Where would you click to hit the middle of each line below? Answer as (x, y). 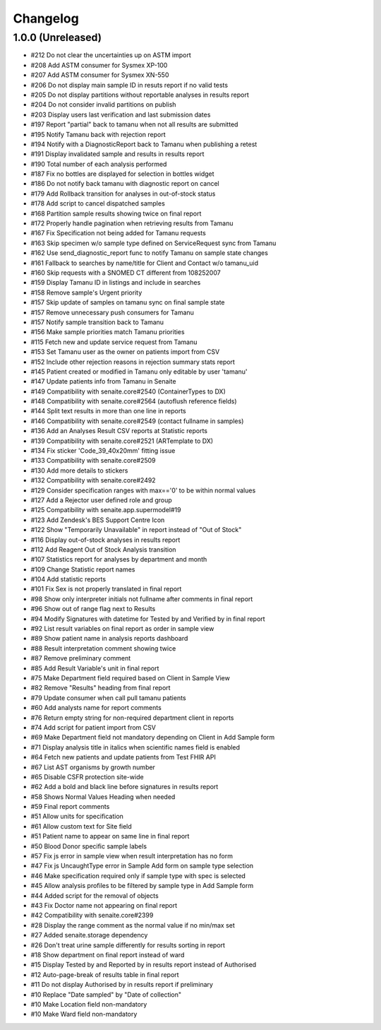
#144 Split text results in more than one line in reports (108, 411)
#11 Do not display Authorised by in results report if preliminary (122, 985)
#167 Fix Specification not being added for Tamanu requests (118, 233)
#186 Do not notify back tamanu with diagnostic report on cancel (125, 184)
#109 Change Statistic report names (83, 569)
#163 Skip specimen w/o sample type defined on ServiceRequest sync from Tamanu (153, 243)
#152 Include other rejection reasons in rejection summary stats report (133, 362)
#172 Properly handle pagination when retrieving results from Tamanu (132, 223)
